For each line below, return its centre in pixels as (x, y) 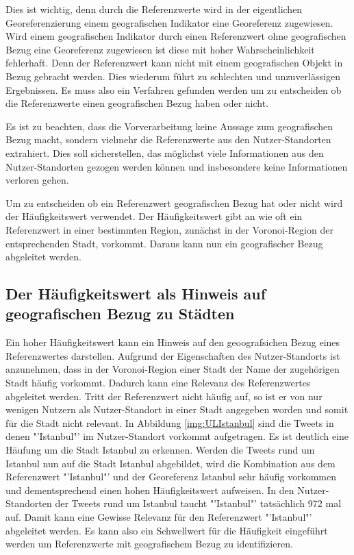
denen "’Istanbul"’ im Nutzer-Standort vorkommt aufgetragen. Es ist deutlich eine (177, 436)
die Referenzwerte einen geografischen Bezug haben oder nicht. (137, 103)
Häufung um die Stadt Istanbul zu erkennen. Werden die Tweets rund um (160, 450)
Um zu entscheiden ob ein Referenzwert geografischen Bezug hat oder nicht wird (174, 202)
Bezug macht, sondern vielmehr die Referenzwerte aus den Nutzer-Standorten (168, 139)
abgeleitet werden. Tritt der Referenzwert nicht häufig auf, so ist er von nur (164, 396)
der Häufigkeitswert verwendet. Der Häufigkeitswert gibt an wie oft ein (154, 216)
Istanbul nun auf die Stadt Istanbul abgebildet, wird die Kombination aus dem (170, 463)
